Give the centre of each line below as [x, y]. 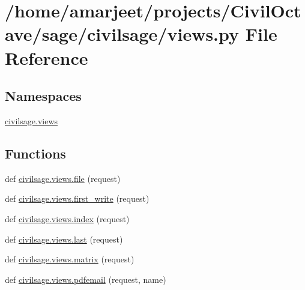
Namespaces [43, 96]
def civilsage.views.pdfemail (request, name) [86, 279]
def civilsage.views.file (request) [63, 178]
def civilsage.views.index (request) [67, 218]
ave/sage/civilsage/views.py [122, 34]
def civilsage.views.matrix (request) [70, 259]
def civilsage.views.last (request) [64, 239]
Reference [47, 57]
